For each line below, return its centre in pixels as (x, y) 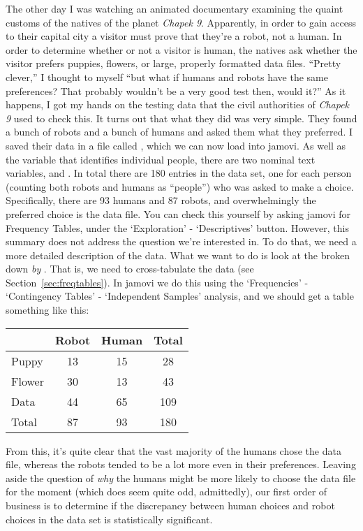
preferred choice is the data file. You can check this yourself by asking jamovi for (178, 213)
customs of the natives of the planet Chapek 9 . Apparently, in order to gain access (181, 22)
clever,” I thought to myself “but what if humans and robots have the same (167, 77)
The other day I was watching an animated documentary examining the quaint (175, 8)
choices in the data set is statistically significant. (109, 519)
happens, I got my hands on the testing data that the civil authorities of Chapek (178, 104)
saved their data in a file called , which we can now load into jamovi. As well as (176, 145)
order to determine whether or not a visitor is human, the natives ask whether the (181, 49)
